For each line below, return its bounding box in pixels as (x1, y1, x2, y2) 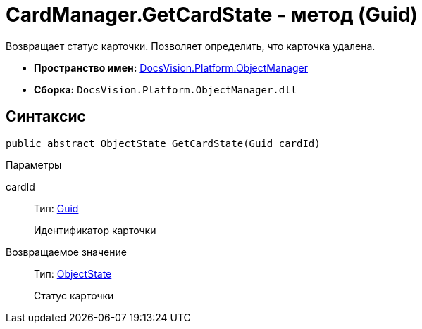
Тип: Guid (34, 202, 79, 214)
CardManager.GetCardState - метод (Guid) (6, 3, 418, 27)
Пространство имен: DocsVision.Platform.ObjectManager (34, 61, 308, 74)
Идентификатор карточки (34, 224, 156, 236)
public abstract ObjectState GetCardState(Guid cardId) (6, 137, 321, 149)
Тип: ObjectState (34, 267, 112, 280)
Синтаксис (6, 108, 86, 126)
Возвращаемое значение (6, 245, 127, 258)
